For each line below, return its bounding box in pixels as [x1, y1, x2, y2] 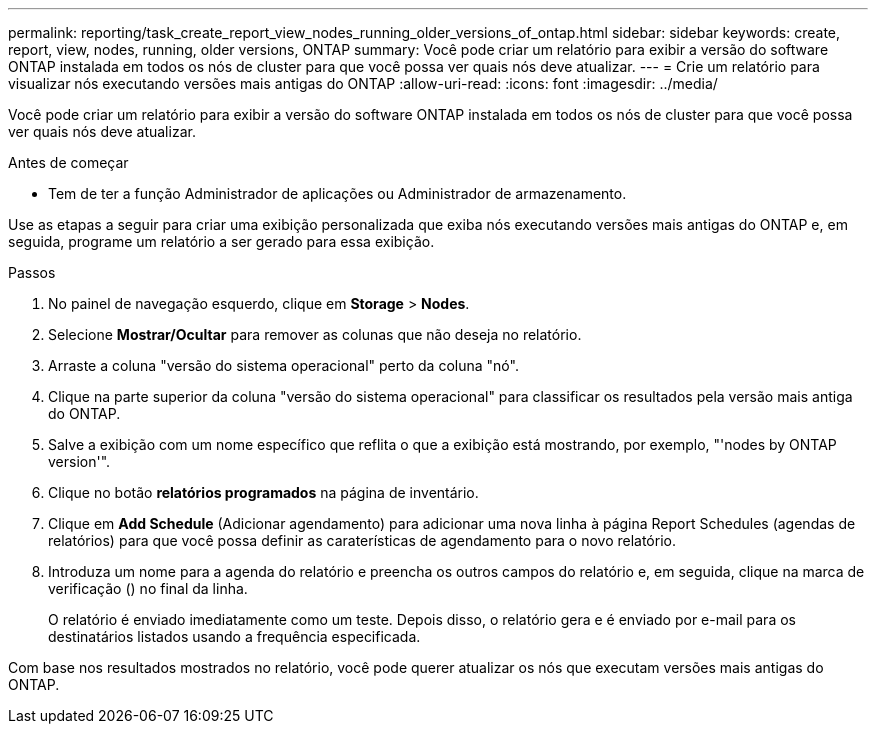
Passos [8, 264, 56, 281]
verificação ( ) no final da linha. [48, 580, 248, 597]
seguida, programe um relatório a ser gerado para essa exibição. [8, 233, 435, 250]
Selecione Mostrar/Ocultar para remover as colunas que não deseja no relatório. [48, 326, 582, 343]
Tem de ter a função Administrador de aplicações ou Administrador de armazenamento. [48, 185, 627, 202]
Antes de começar [8, 154, 129, 171]
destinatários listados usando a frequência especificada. [48, 628, 421, 645]
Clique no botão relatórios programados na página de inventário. [48, 484, 479, 501]
